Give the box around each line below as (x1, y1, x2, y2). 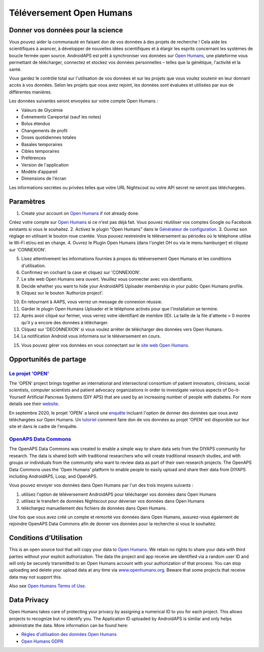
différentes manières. (9, 89, 52, 95)
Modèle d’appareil (21, 169, 58, 175)
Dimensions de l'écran (21, 175, 66, 181)
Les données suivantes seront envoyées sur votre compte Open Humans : (9, 98, 158, 104)
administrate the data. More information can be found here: (9, 622, 129, 628)
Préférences (21, 155, 46, 161)
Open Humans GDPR (21, 638, 64, 644)
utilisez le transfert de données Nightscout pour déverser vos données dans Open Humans (21, 498, 205, 504)
